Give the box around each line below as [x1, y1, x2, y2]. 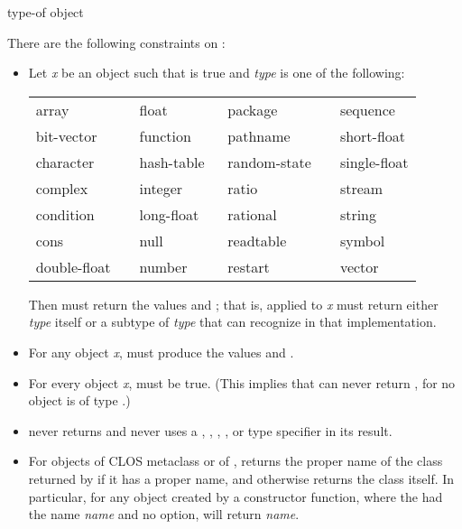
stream [339, 177, 383, 199]
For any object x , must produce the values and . [28, 342, 294, 361]
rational [227, 203, 277, 225]
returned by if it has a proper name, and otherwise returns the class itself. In [28, 469, 455, 487]
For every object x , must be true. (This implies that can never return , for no [28, 373, 456, 392]
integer [139, 177, 183, 199]
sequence [339, 98, 395, 120]
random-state [227, 151, 311, 172]
